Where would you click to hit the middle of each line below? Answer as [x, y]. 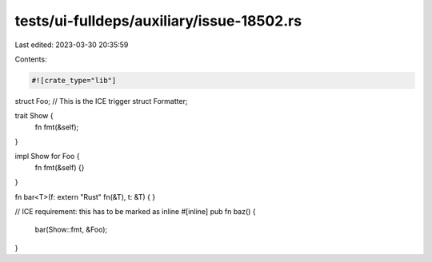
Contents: [31, 59]
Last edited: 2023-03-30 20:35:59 [72, 45]
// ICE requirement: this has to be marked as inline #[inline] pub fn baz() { [135, 212]
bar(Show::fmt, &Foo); [71, 230]
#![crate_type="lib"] [74, 80]
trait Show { [34, 116]
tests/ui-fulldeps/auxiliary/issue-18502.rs [158, 21]
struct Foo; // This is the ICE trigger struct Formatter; [101, 101]
